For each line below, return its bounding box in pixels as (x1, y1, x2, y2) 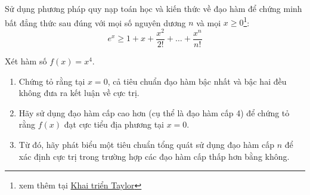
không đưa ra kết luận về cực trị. (18, 86, 139, 99)
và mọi (196, 16, 221, 29)
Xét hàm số (5, 54, 47, 67)
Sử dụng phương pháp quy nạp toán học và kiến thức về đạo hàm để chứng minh (5, 2, 302, 14)
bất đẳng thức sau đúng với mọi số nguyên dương (5, 16, 186, 29)
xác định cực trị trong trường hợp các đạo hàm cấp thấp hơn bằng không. (18, 150, 290, 162)
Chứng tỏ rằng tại (18, 75, 85, 87)
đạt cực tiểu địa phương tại (64, 118, 164, 131)
